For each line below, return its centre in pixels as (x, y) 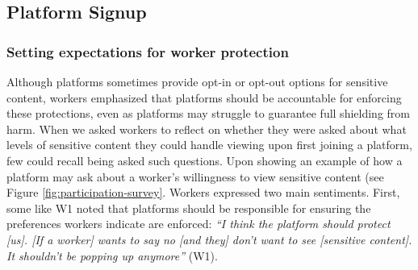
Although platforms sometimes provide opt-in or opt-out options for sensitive (197, 81)
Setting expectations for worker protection (148, 51)
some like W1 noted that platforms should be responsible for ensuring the (189, 208)
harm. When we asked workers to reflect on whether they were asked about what (207, 129)
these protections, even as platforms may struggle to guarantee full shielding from (208, 113)
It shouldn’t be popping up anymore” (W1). (112, 255)
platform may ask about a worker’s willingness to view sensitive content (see (195, 176)
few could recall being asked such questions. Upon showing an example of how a (205, 160)
